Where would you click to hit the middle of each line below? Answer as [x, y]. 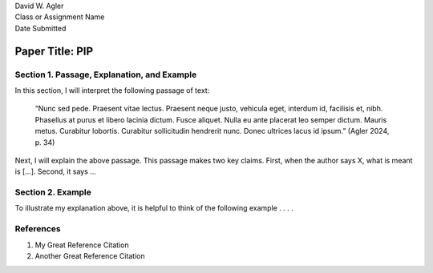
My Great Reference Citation [82, 245]
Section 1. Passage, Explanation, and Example [106, 74]
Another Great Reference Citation [90, 255]
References [38, 229]
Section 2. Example [53, 192]
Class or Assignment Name [60, 17]
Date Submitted [40, 28]
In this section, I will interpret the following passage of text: [112, 90]
